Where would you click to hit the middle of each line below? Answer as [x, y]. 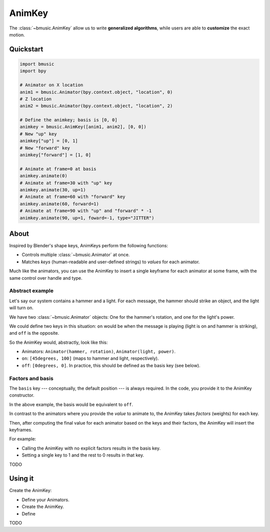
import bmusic [37, 64]
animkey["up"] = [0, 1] [49, 141]
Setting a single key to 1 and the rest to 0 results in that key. [83, 455]
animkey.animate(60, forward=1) [59, 204]
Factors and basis [31, 378]
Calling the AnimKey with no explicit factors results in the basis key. [91, 448]
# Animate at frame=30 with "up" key [66, 183]
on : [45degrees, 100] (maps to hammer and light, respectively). [90, 358]
